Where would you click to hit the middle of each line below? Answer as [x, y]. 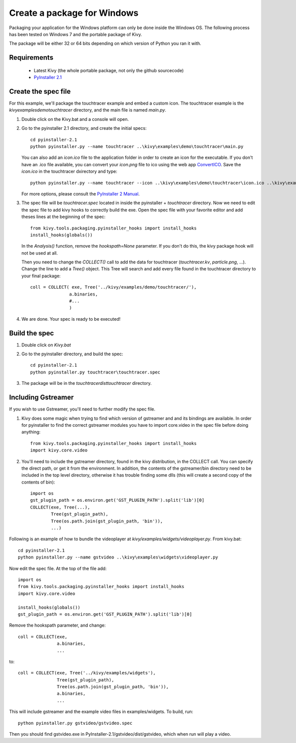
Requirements [31, 57]
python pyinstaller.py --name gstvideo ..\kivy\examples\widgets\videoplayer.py [118, 557]
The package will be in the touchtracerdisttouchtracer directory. [87, 383]
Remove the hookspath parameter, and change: [57, 625]
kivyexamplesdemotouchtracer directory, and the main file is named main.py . [88, 110]
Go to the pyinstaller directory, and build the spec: [72, 354]
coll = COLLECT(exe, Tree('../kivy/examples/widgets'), [87, 673]
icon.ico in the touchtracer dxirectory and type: [69, 171]
